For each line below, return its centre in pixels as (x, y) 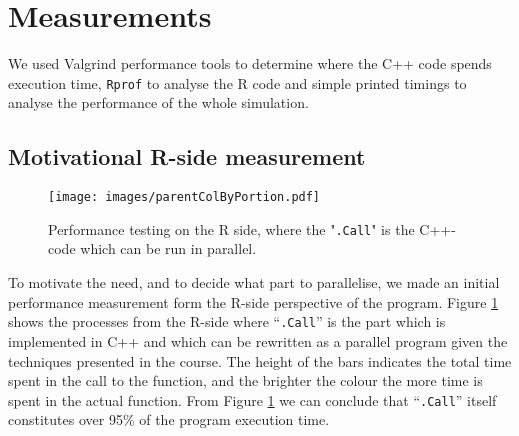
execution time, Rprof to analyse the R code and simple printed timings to (237, 82)
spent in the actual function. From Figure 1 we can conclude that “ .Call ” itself (252, 399)
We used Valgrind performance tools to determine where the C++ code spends (250, 63)
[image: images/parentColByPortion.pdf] (184, 197)
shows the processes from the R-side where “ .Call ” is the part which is (227, 321)
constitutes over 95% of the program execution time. (169, 419)
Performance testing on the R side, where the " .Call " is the (231, 228)
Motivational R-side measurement (187, 156)
